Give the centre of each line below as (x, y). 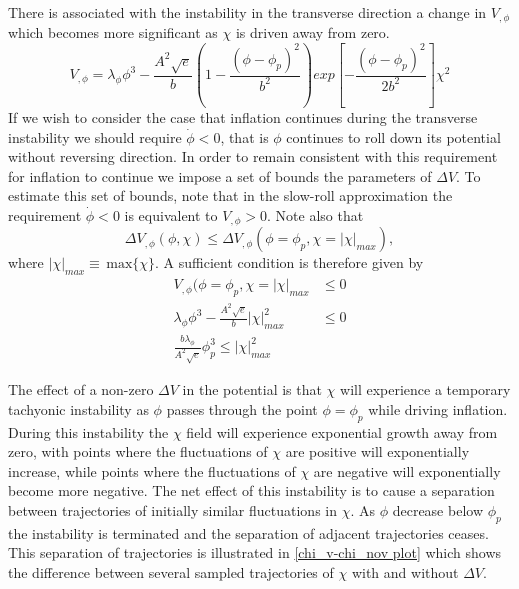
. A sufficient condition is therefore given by (289, 262)
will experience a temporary (425, 389)
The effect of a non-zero (81, 389)
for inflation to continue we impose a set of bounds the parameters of (220, 175)
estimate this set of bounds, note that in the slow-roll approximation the (230, 195)
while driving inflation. (438, 408)
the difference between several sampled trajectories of (171, 571)
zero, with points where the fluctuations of (138, 451)
